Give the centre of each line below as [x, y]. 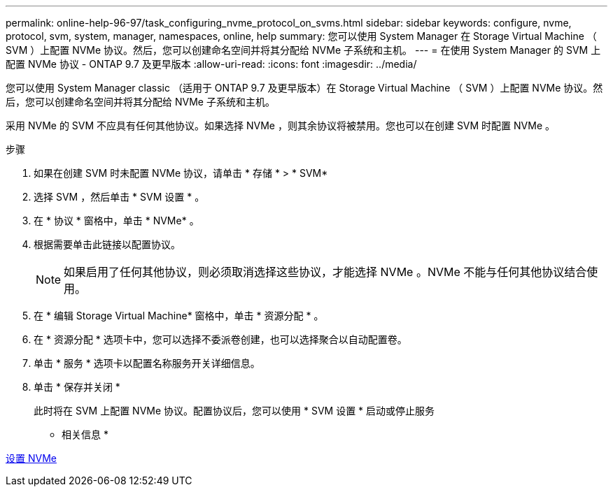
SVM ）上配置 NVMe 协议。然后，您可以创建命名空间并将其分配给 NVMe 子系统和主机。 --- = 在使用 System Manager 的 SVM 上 [303, 50]
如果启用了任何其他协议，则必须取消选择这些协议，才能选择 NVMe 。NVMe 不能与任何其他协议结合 [325, 272]
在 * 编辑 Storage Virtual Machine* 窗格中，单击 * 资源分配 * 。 [179, 316]
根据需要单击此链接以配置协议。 [107, 244]
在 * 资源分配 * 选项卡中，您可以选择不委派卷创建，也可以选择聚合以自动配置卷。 [220, 339]
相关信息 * [85, 434]
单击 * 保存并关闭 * [77, 387]
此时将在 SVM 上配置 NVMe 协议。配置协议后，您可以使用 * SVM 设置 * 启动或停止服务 [234, 411]
